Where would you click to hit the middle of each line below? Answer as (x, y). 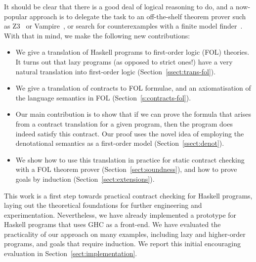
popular (16, 16)
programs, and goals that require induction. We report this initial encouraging (122, 244)
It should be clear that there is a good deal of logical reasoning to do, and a (119, 6)
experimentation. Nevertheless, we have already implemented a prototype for (120, 214)
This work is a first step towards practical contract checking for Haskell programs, (128, 195)
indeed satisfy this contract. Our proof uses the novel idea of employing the (130, 133)
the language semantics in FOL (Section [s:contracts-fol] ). (103, 97)
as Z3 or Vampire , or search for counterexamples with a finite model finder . (123, 26)
